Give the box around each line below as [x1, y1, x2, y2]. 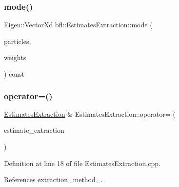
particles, [4, 36, 31, 46]
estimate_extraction [4, 125, 64, 135]
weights [4, 52, 26, 62]
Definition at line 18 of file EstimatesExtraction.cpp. [4, 158, 160, 168]
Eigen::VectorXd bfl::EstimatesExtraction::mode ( [4, 20, 153, 30]
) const [4, 69, 25, 79]
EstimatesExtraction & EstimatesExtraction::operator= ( [4, 108, 176, 119]
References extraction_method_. [4, 174, 103, 185]
